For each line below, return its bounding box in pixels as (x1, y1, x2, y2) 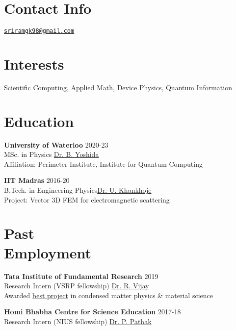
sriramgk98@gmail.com (4, 27, 75, 35)
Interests (4, 53, 64, 74)
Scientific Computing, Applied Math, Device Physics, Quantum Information (4, 82, 232, 92)
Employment (4, 242, 92, 262)
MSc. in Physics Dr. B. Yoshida (4, 149, 99, 159)
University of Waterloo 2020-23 (4, 139, 108, 150)
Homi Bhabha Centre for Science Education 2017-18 (4, 306, 181, 317)
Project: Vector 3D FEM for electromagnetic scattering (4, 194, 170, 204)
